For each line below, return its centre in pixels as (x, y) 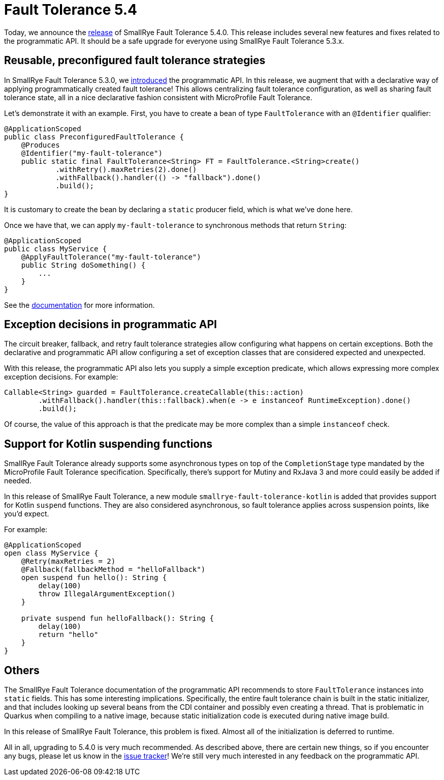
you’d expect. (27, 514)
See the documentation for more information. (80, 305)
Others (22, 670)
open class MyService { (51, 553)
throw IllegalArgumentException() (107, 594)
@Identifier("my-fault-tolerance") (92, 153)
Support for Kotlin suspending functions (108, 444)
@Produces (40, 145)
